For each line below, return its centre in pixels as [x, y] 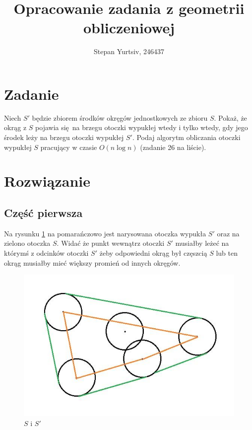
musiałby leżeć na [202, 243]
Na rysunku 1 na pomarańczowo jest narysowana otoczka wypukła [105, 233]
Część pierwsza [43, 212]
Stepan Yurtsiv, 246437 [129, 51]
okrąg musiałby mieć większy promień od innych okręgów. [92, 262]
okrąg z [15, 127]
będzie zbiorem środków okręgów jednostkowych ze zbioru [120, 117]
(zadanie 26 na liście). [173, 147]
